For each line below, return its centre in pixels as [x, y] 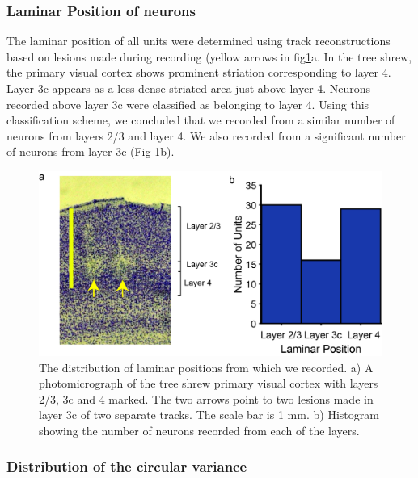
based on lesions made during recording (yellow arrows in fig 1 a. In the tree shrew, [209, 56]
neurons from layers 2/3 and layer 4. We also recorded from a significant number [206, 135]
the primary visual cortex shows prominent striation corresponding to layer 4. [199, 72]
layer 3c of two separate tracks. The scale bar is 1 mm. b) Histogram [209, 415]
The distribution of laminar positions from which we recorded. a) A [206, 367]
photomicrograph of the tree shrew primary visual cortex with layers [209, 383]
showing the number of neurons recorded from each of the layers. [199, 430]
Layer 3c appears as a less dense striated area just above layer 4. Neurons [189, 88]
